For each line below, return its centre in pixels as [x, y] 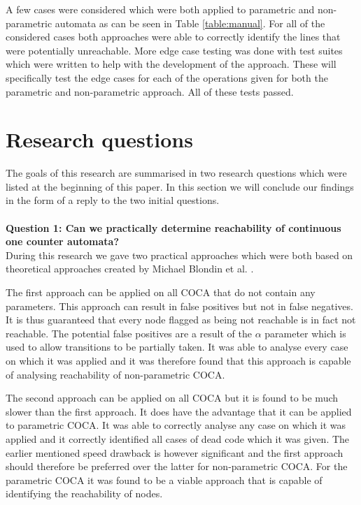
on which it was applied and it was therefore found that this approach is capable [178, 360]
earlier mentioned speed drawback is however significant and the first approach [175, 452]
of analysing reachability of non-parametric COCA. [115, 374]
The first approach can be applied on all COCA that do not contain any [161, 292]
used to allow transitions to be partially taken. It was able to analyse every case [177, 347]
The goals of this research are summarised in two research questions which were [176, 173]
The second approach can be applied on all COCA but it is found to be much [172, 398]
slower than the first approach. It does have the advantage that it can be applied [179, 411]
